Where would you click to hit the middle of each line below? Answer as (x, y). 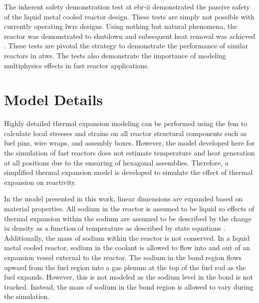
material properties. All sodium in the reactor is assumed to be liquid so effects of (129, 209)
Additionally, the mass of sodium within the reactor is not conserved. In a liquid (127, 237)
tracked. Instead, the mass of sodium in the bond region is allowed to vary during (129, 286)
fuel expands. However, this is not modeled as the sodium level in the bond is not (129, 277)
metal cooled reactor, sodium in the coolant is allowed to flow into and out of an (127, 247)
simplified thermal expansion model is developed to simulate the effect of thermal (129, 172)
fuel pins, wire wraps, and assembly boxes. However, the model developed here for (129, 143)
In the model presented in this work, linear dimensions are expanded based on (124, 199)
